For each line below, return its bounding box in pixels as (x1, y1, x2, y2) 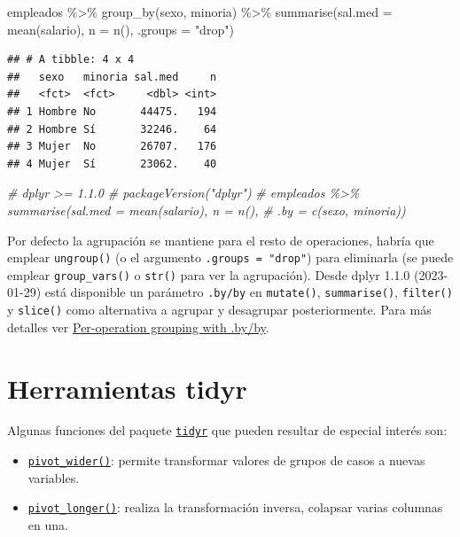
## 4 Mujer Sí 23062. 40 (7, 157, 217, 170)
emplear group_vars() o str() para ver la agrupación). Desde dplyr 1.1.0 (7, 265, 410, 284)
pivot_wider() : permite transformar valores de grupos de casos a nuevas (27, 451, 425, 470)
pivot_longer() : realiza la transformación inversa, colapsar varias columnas (27, 498, 443, 517)
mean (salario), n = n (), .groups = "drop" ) (7, 19, 234, 38)
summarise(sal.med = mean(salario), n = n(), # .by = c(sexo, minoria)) (7, 200, 406, 219)
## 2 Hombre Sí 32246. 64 (7, 122, 217, 136)
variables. (27, 468, 80, 486)
